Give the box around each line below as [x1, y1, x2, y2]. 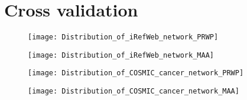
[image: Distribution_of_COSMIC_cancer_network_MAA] [28, 87, 239, 96]
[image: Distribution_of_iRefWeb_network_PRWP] [28, 33, 219, 42]
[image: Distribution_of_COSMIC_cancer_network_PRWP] [28, 69, 244, 78]
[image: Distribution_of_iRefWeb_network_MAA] [28, 51, 214, 59]
